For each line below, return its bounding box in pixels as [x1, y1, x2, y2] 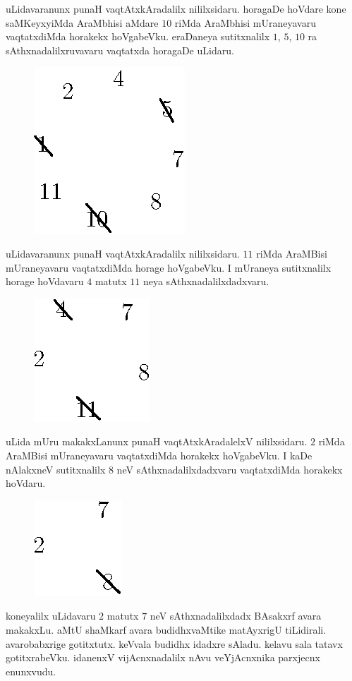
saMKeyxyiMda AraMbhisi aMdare [6, 15, 159, 30]
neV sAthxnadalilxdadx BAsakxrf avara [150, 608, 322, 623]
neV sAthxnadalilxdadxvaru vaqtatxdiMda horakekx [116, 462, 343, 476]
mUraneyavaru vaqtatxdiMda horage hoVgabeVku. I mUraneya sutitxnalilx [6, 260, 332, 275]
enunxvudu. [6, 663, 56, 678]
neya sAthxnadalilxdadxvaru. [142, 274, 269, 289]
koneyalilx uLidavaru [6, 608, 96, 623]
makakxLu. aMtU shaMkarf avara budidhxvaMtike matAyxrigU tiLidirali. [6, 622, 327, 637]
